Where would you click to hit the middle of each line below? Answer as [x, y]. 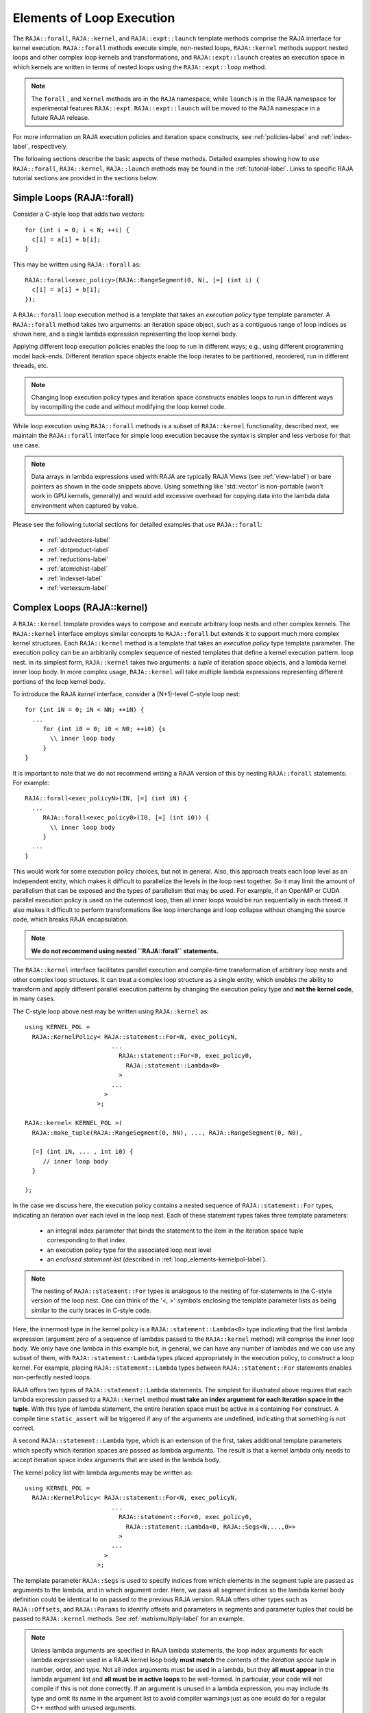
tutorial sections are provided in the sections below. [86, 178]
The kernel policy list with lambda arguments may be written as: [103, 1472]
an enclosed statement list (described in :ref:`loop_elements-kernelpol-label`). [157, 1259]
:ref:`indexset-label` [75, 578]
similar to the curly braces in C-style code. [91, 1310]
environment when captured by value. [85, 505]
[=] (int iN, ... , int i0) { [83, 1152]
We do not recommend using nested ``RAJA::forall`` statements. [125, 951]
